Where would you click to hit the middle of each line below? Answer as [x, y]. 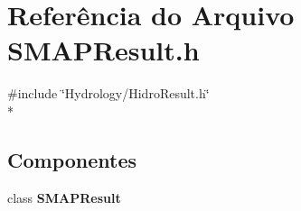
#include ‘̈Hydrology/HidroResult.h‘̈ [108, 93]
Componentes [72, 159]
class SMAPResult [64, 197]
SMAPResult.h [103, 50]
